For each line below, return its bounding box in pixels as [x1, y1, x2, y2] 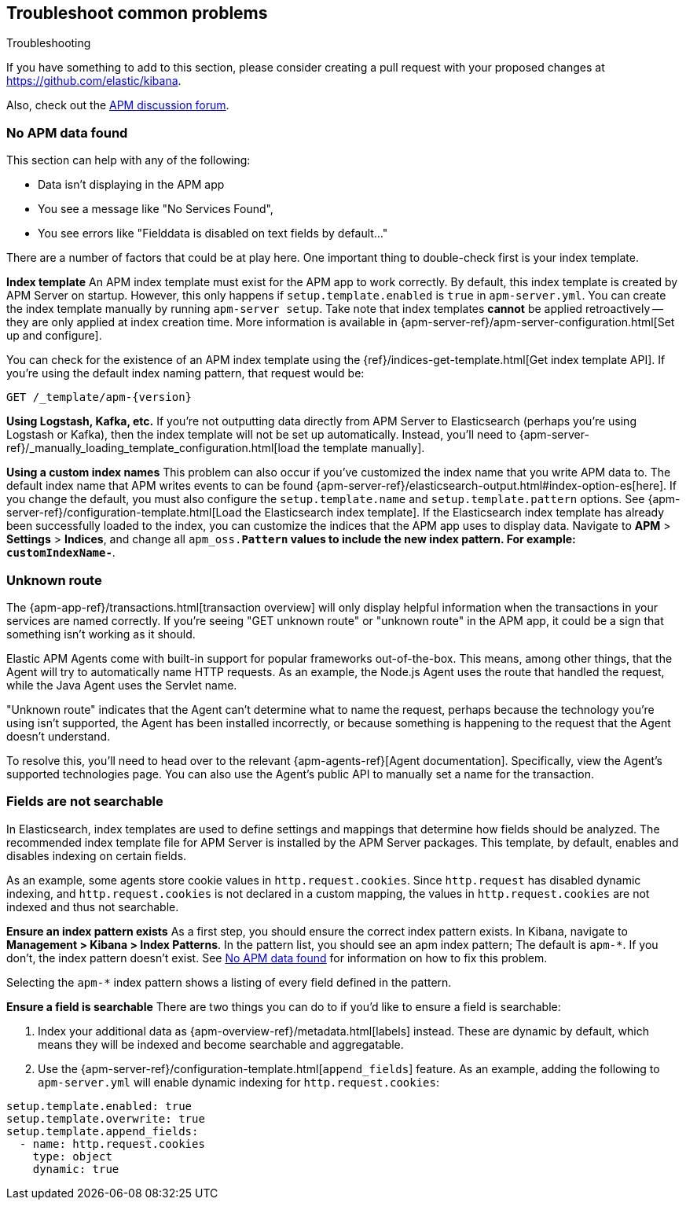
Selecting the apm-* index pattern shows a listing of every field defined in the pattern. [6, 975, 452, 989]
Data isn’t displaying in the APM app [38, 178, 225, 192]
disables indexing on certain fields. [6, 848, 187, 862]
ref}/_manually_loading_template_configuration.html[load [6, 441, 300, 455]
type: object [32, 1149, 112, 1163]
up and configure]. [6, 329, 102, 343]
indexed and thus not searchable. [6, 899, 179, 914]
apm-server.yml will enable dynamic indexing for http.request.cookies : [38, 1075, 440, 1089]
